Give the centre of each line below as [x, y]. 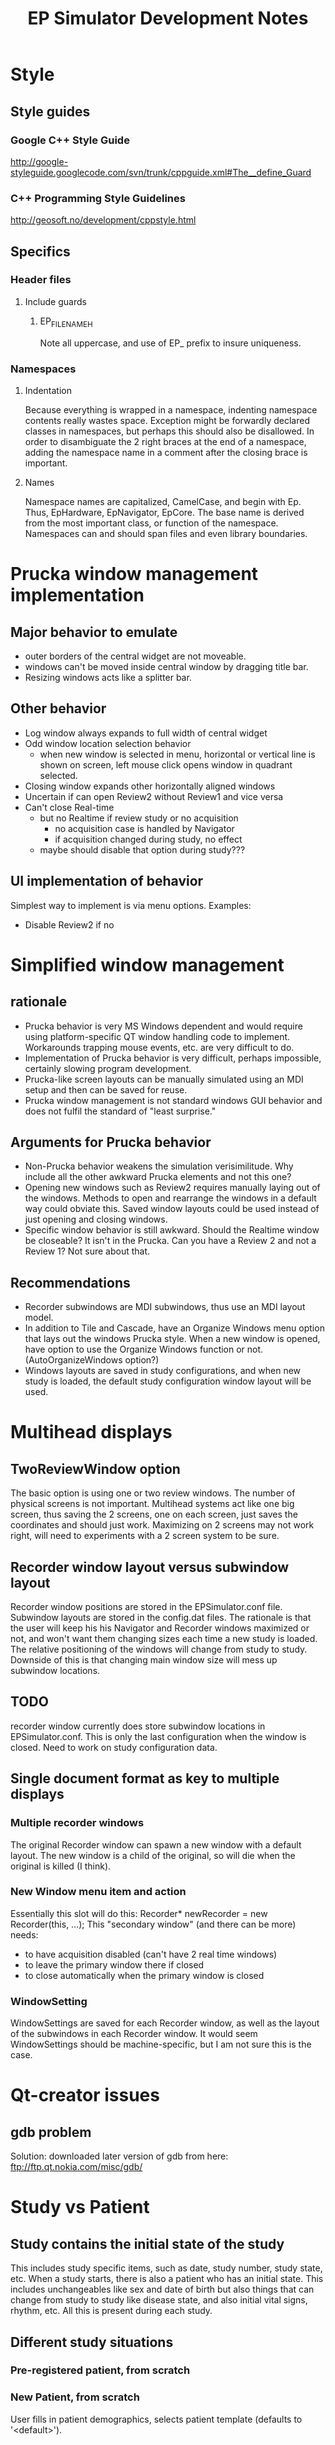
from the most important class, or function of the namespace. [151, 523]
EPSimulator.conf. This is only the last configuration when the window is [158, 1736]
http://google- [39, 161]
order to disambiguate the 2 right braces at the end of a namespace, [165, 441]
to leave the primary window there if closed [114, 1964]
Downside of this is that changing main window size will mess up [144, 1660]
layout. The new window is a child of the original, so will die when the [153, 1855]
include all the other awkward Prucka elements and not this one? [158, 1177]
